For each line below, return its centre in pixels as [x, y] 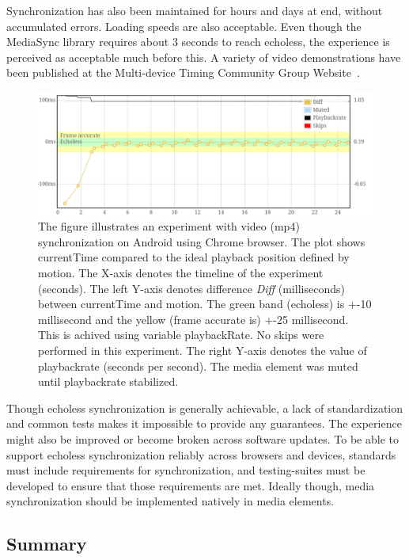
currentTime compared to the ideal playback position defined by [194, 257]
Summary [47, 544]
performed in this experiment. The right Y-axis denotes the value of [203, 350]
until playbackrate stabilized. [108, 381]
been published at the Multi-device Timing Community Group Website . [183, 72]
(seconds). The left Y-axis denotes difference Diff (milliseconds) [191, 288]
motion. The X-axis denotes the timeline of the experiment [181, 273]
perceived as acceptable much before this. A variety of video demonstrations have [204, 57]
